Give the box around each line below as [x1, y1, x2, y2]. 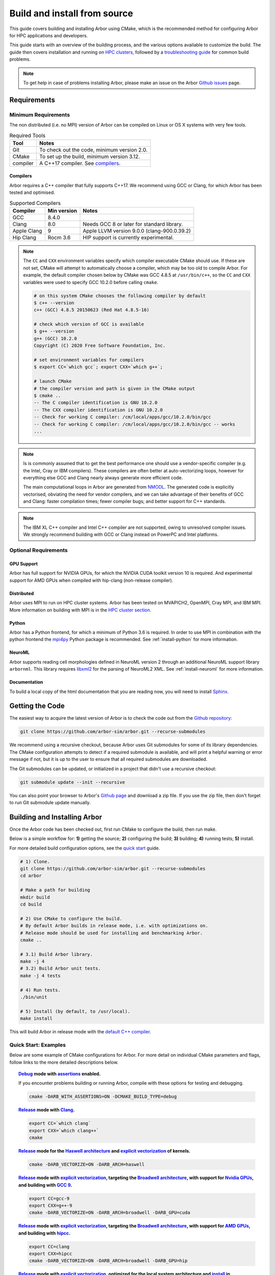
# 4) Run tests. [20, 987, 61, 993]
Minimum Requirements [9, 111, 70, 118]
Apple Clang [12, 227, 42, 234]
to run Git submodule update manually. [9, 799, 91, 805]
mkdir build [20, 894, 50, 900]
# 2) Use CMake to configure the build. [20, 915, 122, 922]
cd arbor [20, 873, 42, 879]
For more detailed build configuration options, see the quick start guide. [9, 845, 160, 851]
